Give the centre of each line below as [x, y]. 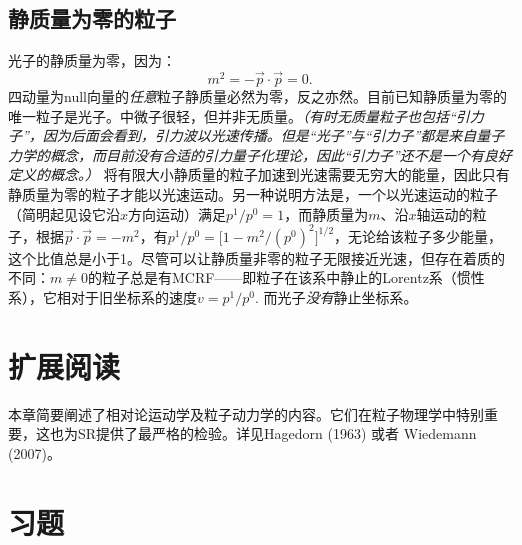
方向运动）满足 [177, 213]
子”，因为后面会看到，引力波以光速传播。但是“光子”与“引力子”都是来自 [242, 135]
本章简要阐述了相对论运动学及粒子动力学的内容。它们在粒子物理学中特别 [246, 413]
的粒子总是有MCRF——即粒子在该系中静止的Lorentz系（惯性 [286, 277]
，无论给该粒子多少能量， [418, 235]
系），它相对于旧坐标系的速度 [102, 296]
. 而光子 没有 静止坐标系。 [336, 296]
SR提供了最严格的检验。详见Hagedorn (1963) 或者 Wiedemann [277, 433]
